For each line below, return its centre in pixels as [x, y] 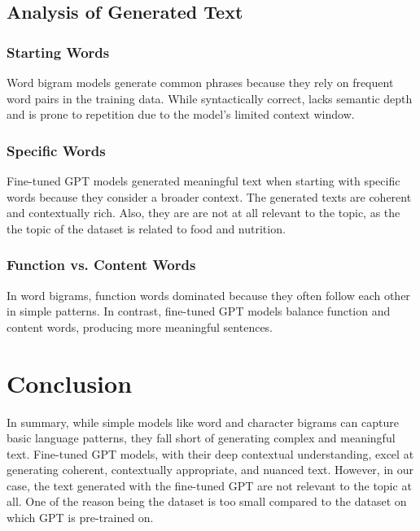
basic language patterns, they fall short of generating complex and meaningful [201, 438]
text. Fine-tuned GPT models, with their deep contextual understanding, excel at [210, 453]
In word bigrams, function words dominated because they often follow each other [208, 295]
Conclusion [70, 383]
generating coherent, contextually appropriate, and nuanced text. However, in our [210, 470]
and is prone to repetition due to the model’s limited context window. [181, 114]
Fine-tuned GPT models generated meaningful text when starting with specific [203, 181]
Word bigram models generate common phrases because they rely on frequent [200, 82]
